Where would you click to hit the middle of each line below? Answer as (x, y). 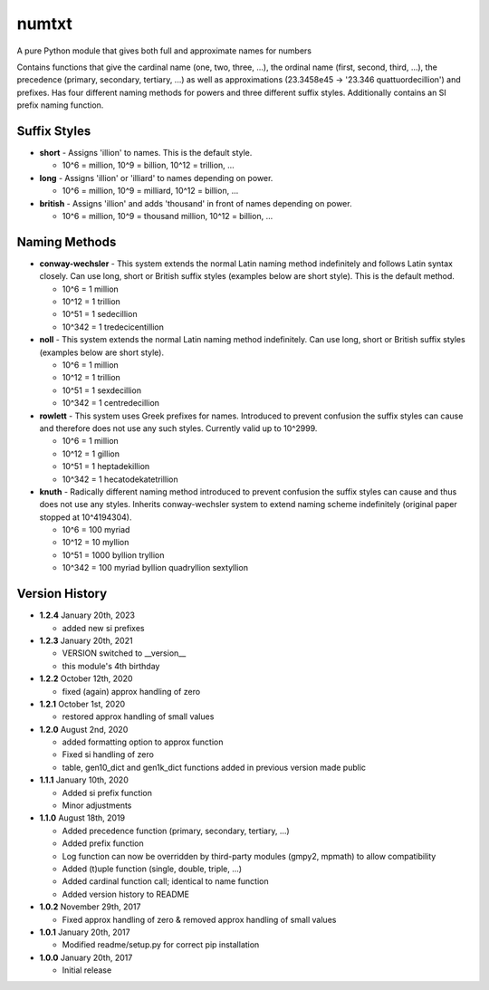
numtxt (44, 24)
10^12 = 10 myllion (96, 543)
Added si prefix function (107, 793)
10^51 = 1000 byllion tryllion (113, 555)
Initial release (87, 970)
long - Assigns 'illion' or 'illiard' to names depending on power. (156, 178)
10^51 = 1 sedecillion (100, 314)
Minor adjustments (97, 805)
